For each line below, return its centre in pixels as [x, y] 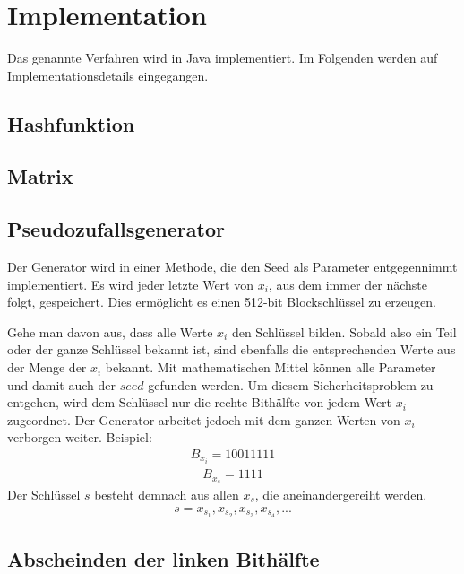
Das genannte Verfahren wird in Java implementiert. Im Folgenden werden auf [223, 58]
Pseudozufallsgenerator [116, 229]
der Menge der [47, 367]
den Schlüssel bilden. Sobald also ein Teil [344, 331]
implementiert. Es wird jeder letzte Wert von [130, 284]
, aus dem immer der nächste [348, 284]
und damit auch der [62, 384]
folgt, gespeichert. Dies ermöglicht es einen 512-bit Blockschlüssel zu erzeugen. [222, 302]
